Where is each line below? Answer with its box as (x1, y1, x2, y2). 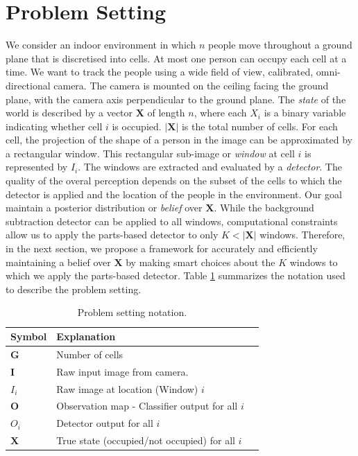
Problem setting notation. (77, 305, 187, 319)
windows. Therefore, (259, 227, 346, 242)
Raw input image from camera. (56, 364, 189, 378)
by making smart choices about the (126, 254, 275, 269)
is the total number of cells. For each (181, 119, 338, 133)
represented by (6, 159, 68, 174)
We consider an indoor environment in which (6, 37, 196, 52)
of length (147, 105, 185, 120)
